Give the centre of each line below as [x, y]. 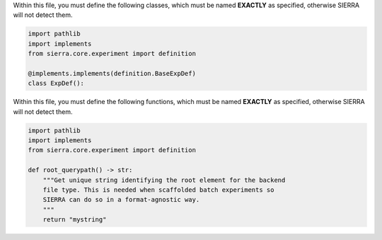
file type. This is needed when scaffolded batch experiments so [158, 190]
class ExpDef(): [56, 84]
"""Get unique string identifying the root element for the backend [164, 180]
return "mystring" [75, 220]
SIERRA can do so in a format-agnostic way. [121, 200]
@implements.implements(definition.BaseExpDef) [112, 73]
